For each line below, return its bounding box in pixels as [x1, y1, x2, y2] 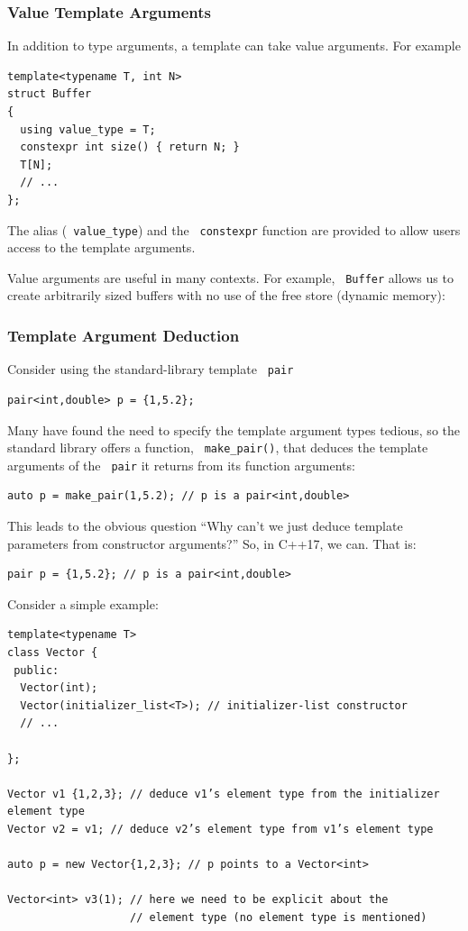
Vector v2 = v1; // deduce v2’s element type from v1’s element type [7, 822, 434, 835]
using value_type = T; [20, 123, 156, 136]
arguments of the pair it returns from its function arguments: [7, 455, 355, 474]
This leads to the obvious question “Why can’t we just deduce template [7, 516, 403, 535]
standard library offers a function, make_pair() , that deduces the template [7, 438, 428, 457]
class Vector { [7, 646, 98, 659]
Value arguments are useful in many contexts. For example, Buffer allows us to [7, 268, 454, 287]
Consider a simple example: [7, 594, 159, 613]
